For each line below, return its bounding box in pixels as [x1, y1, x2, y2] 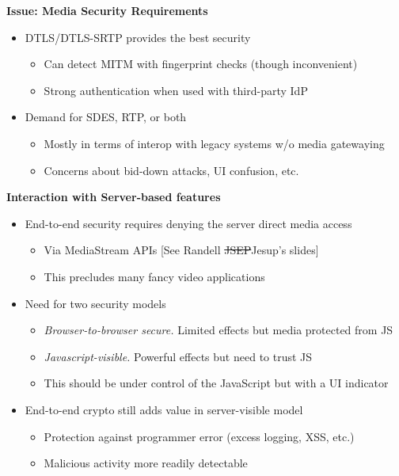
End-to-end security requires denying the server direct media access [25, 215, 352, 231]
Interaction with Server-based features [6, 188, 221, 205]
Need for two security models [25, 295, 166, 311]
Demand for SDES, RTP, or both [25, 109, 187, 125]
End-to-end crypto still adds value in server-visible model [25, 401, 303, 417]
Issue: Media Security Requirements [6, 2, 208, 18]
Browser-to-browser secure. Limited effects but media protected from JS [44, 322, 393, 338]
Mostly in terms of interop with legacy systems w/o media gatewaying [44, 135, 385, 151]
